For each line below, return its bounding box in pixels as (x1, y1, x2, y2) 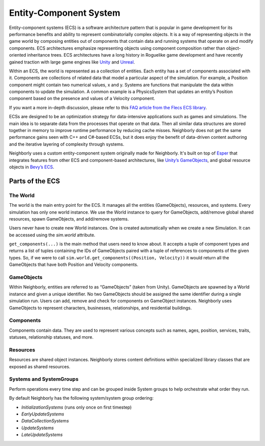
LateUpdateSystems (21, 432, 63, 438)
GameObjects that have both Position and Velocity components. (9, 261, 138, 268)
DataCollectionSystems (21, 418, 69, 424)
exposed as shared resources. (9, 363, 71, 369)
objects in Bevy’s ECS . (9, 164, 54, 170)
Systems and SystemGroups (9, 376, 79, 382)
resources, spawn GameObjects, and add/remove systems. (9, 216, 129, 222)
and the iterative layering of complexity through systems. (9, 141, 125, 147)
